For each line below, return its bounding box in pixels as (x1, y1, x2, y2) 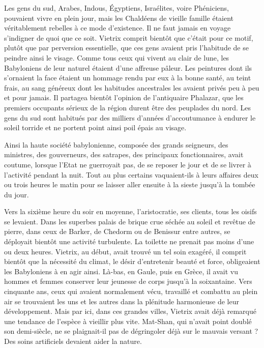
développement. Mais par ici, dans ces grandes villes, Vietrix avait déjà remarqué (4, 306, 257, 316)
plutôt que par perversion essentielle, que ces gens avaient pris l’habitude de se (4, 42, 249, 53)
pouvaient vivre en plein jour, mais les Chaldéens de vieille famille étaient (4, 12, 234, 23)
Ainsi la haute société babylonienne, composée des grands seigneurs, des (4, 139, 228, 150)
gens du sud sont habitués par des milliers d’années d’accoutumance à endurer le (4, 112, 256, 123)
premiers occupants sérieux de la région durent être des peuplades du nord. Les (4, 102, 251, 112)
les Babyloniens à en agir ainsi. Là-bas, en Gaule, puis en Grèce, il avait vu (4, 266, 238, 276)
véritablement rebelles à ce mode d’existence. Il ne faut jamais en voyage (4, 22, 231, 33)
